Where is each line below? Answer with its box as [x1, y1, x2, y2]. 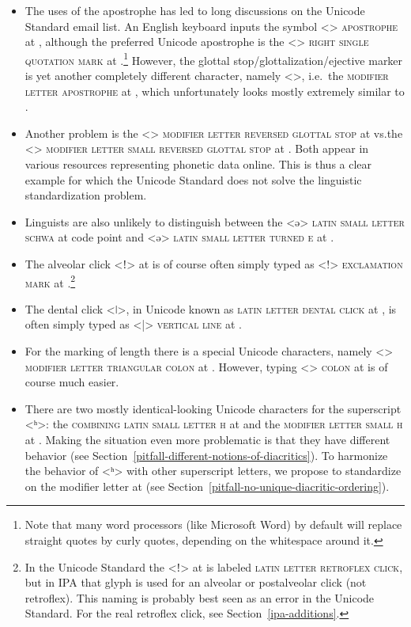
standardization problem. [25, 187, 147, 203]
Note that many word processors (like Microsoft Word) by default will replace [25, 516, 402, 533]
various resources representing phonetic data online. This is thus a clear [25, 156, 372, 172]
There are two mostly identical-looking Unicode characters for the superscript [25, 400, 402, 416]
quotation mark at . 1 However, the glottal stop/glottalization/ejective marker [25, 49, 403, 68]
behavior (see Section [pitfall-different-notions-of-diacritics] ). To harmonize [25, 446, 388, 463]
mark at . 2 [25, 272, 76, 291]
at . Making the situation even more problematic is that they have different [25, 431, 390, 447]
